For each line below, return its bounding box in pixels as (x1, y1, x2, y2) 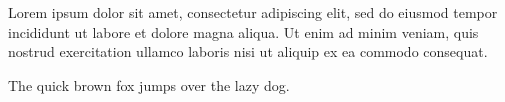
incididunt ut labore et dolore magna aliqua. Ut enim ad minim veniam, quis (8, 21, 479, 42)
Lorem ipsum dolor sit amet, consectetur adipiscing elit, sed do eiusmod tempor (8, 2, 498, 22)
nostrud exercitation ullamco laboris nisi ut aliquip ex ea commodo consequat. (8, 41, 488, 62)
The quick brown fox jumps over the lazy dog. (8, 74, 290, 95)
